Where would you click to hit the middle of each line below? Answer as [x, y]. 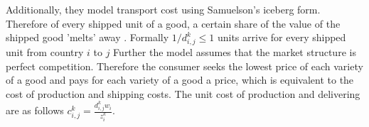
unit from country [45, 51]
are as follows [35, 110]
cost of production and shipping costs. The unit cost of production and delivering [183, 93]
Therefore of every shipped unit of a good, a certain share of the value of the [173, 23]
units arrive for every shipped [282, 37]
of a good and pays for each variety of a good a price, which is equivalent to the [180, 80]
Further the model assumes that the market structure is [235, 51]
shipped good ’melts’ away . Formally [87, 37]
